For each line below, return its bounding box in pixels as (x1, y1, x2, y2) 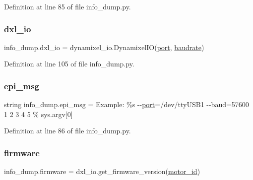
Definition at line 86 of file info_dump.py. (4, 125, 131, 136)
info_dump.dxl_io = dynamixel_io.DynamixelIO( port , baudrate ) (4, 42, 204, 52)
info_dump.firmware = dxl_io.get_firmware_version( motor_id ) (4, 166, 200, 177)
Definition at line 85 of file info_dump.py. (4, 1, 131, 11)
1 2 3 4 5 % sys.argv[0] (4, 109, 73, 119)
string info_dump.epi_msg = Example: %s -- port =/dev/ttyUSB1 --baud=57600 (4, 99, 249, 110)
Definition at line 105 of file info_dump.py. (4, 59, 134, 69)
